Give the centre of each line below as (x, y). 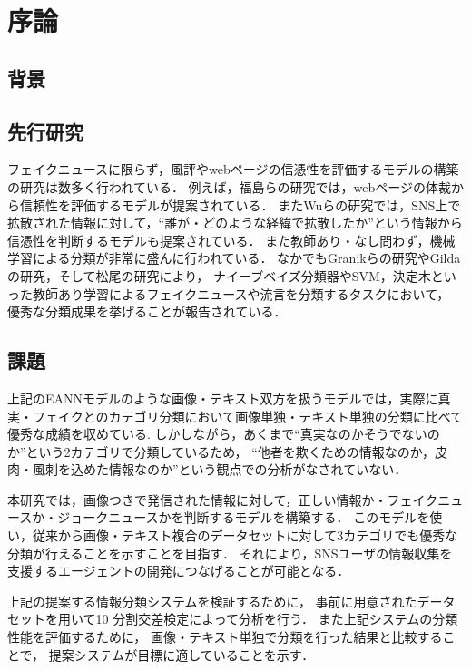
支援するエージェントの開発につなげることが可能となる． (179, 571)
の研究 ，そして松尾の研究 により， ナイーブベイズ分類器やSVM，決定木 (219, 275)
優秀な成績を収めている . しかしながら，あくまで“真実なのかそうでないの (224, 434)
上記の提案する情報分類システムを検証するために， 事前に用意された (212, 601)
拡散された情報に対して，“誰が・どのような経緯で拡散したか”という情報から (235, 223)
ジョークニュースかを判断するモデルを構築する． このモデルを (244, 517)
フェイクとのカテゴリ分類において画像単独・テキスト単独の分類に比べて (248, 416)
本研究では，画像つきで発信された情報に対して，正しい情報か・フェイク (223, 499)
